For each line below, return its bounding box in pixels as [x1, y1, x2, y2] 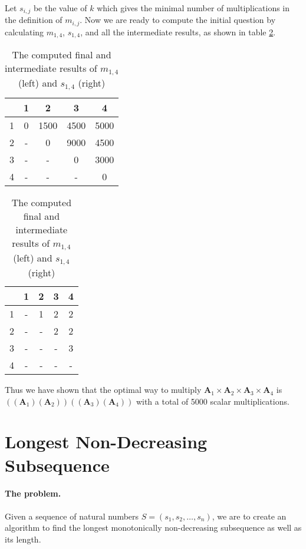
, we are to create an [212, 510, 287, 522]
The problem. [5, 487, 61, 500]
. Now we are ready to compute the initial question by [80, 14, 276, 26]
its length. [5, 533, 41, 545]
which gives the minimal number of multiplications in [97, 2, 290, 14]
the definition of [5, 14, 62, 26]
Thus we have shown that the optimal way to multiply [5, 383, 202, 396]
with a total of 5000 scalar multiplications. [136, 395, 289, 407]
